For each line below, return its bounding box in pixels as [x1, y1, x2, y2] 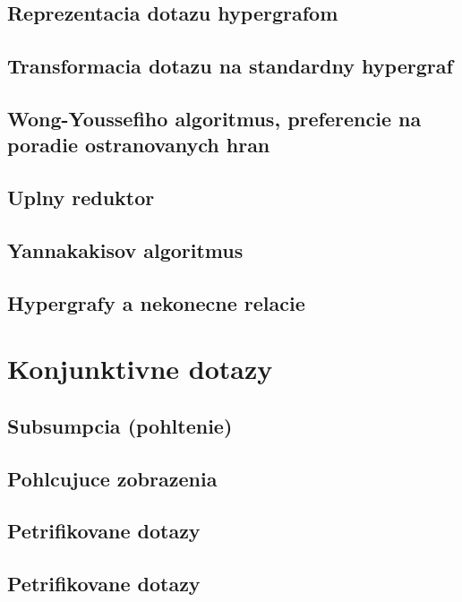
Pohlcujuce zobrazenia [7, 464, 218, 492]
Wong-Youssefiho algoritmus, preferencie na [7, 104, 422, 132]
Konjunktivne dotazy [7, 350, 273, 387]
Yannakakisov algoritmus [7, 236, 244, 263]
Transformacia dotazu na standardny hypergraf [7, 52, 453, 80]
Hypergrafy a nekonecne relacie [7, 288, 305, 316]
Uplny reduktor [7, 184, 155, 211]
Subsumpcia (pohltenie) [7, 411, 233, 439]
